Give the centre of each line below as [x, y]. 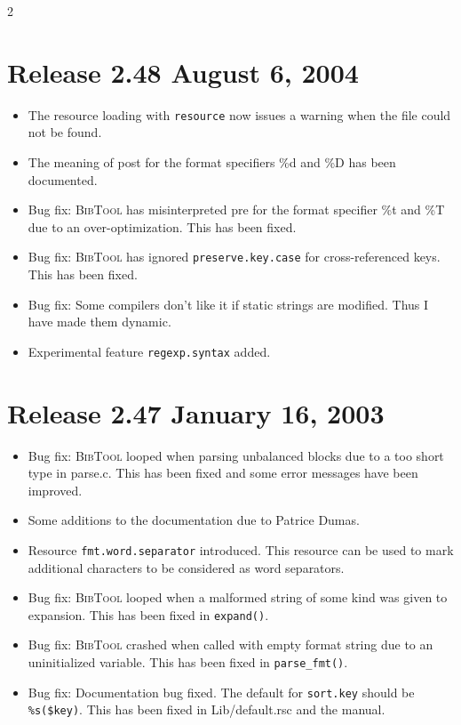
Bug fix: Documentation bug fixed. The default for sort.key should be [221, 692]
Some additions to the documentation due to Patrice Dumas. [194, 520]
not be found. [65, 132]
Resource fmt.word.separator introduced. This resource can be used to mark [241, 549]
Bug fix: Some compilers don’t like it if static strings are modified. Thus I [228, 304]
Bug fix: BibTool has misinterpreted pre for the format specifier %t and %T [236, 209]
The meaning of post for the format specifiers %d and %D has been [212, 161]
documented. [63, 179]
